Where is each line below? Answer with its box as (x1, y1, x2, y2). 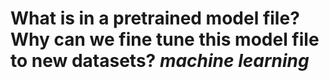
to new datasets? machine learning (10, 50, 310, 72)
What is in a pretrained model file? (10, 7, 300, 30)
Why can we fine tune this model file (10, 28, 320, 51)
